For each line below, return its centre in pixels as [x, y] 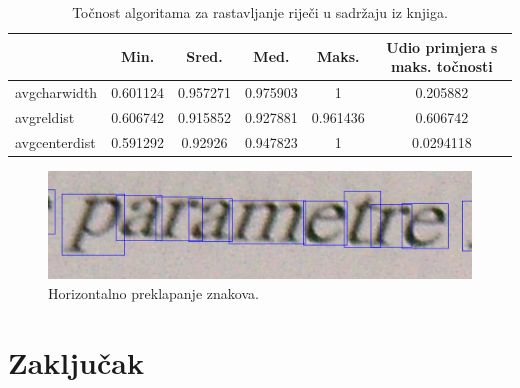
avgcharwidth [56, 92]
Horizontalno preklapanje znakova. [153, 292]
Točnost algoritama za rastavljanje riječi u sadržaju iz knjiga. [260, 12]
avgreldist [45, 116]
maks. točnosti [441, 66]
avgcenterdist [55, 141]
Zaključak [76, 361]
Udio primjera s [442, 46]
